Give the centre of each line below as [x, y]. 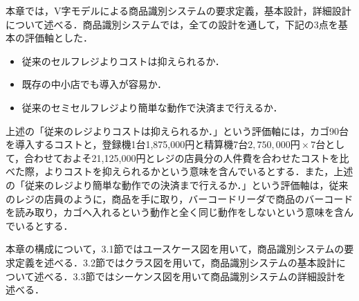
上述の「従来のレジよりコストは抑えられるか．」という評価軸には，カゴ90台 [177, 130]
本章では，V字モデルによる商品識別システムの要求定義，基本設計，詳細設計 [178, 10]
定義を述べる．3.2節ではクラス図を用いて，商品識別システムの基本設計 [175, 262]
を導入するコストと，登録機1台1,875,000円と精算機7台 [127, 144]
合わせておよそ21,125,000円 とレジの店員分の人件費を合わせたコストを [182, 157]
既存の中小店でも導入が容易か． [94, 84]
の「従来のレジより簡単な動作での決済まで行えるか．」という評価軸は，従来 [177, 184]
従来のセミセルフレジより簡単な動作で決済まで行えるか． [152, 107]
